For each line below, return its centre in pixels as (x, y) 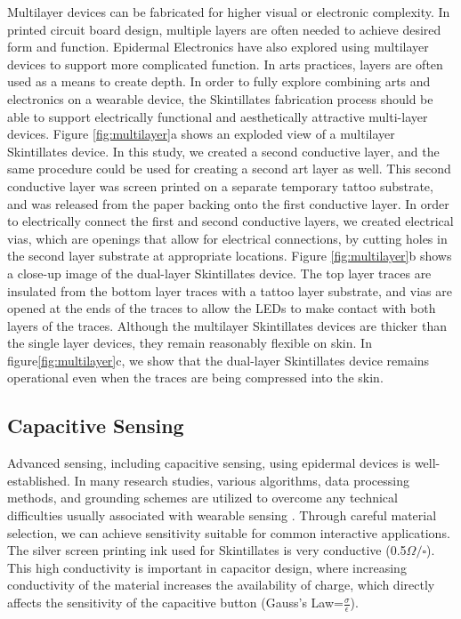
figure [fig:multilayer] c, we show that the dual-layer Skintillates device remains (218, 360)
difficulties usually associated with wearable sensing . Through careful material (222, 515)
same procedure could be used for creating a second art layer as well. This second (229, 169)
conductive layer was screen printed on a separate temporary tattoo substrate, (220, 185)
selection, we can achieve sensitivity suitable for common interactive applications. (229, 532)
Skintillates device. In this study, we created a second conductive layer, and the (223, 151)
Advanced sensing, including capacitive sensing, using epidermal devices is (209, 463)
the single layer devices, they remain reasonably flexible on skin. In (190, 343)
